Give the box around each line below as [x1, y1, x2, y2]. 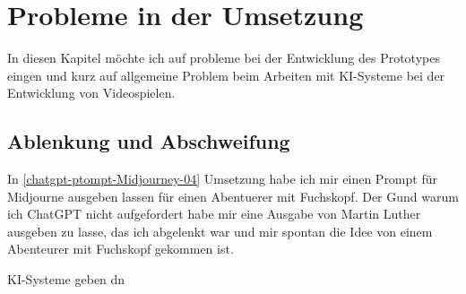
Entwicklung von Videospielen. [7, 83, 176, 102]
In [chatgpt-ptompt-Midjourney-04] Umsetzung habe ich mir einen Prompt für [7, 169, 437, 188]
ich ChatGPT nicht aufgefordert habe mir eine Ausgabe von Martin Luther [7, 204, 421, 223]
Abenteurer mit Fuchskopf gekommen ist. [7, 239, 234, 258]
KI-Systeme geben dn [7, 270, 125, 289]
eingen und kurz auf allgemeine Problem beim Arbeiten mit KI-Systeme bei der [7, 65, 445, 84]
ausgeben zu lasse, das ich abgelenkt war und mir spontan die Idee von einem [7, 221, 433, 240]
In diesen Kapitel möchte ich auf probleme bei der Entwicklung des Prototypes [7, 48, 440, 67]
